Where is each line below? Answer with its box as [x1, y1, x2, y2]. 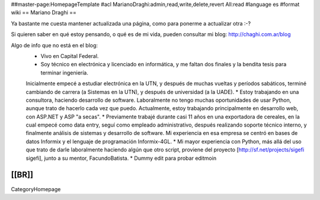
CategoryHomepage [11, 185, 61, 192]
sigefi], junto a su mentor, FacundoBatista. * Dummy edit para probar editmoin [25, 154, 216, 162]
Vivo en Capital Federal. [40, 52, 99, 59]
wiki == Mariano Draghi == [11, 9, 77, 16]
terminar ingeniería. [40, 69, 89, 76]
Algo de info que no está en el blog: [11, 41, 98, 49]
